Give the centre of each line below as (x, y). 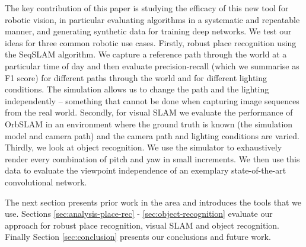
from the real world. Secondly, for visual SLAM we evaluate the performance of (149, 112)
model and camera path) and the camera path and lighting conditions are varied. (152, 135)
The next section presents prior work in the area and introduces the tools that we (153, 202)
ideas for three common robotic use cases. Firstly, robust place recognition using (151, 42)
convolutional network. (46, 182)
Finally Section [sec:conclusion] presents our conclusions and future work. (138, 237)
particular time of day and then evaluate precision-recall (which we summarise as (152, 65)
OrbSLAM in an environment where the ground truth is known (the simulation (149, 123)
